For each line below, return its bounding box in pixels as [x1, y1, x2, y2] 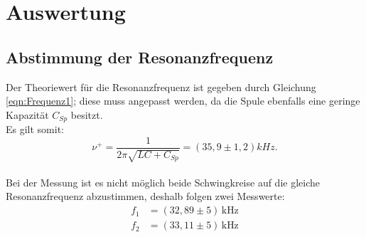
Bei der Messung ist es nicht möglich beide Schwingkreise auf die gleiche [6, 174, 320, 189]
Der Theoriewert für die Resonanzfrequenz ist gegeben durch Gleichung [6, 79, 316, 94]
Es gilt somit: [6, 122, 65, 137]
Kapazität [6, 107, 49, 122]
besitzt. [70, 107, 103, 122]
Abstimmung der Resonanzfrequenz [6, 46, 274, 68]
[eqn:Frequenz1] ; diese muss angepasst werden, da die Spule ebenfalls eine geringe [6, 93, 360, 108]
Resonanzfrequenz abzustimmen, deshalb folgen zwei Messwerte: [6, 189, 285, 204]
